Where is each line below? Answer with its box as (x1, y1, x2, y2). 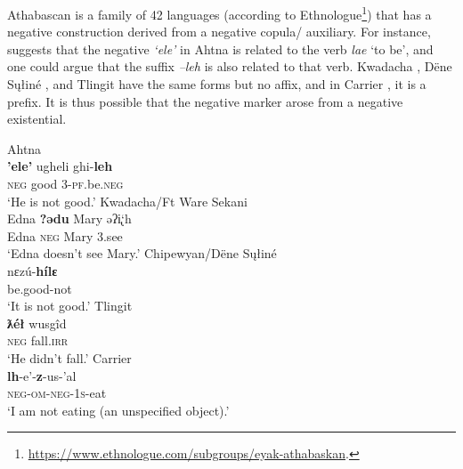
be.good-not (7, 279, 72, 297)
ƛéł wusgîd (7, 313, 67, 332)
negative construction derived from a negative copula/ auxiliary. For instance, (7, 22, 431, 41)
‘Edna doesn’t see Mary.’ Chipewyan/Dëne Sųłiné (7, 244, 277, 263)
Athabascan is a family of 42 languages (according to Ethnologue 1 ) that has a (7, 3, 432, 23)
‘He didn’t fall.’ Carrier (7, 348, 132, 367)
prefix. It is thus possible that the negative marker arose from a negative (7, 92, 403, 110)
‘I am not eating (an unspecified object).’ (7, 400, 230, 419)
